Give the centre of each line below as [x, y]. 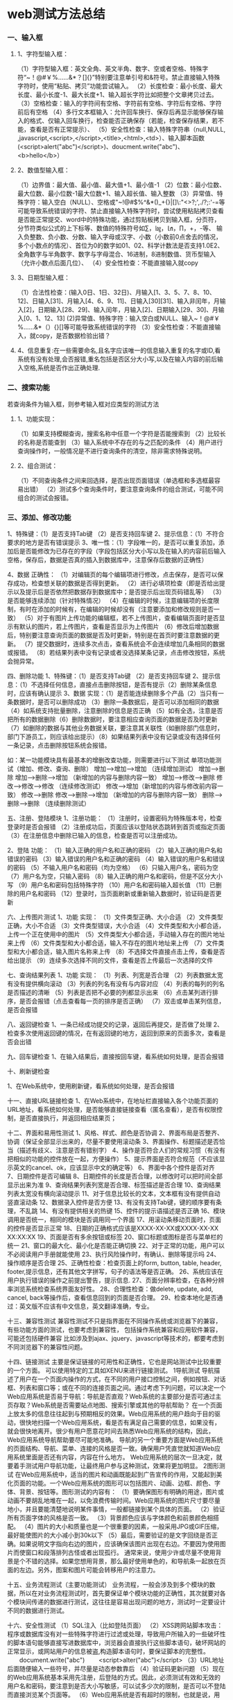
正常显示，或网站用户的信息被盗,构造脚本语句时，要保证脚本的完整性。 [109, 1651]
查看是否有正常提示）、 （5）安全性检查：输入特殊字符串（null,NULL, [128, 130]
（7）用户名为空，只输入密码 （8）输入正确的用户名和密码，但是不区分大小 [115, 876]
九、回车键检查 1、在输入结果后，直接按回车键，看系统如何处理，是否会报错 [115, 1057]
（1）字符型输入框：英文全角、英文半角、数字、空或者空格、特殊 [110, 69]
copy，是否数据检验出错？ [73, 336]
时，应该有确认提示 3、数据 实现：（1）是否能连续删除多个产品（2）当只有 [113, 694]
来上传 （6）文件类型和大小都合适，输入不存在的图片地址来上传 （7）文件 [113, 943]
